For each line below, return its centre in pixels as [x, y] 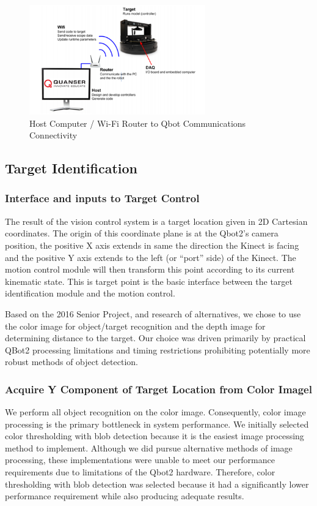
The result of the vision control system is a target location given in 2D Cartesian [156, 221]
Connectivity [53, 135]
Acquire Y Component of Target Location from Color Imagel [158, 389]
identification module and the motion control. [90, 293]
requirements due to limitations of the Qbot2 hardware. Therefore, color [140, 472]
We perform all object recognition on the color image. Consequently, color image [155, 412]
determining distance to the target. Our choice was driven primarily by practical [155, 338]
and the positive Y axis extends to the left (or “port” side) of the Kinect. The [151, 257]
